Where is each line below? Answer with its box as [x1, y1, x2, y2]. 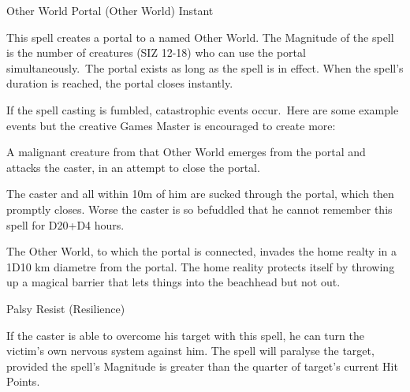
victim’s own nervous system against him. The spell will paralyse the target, [6, 342, 375, 359]
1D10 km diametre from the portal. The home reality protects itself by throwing [6, 258, 395, 274]
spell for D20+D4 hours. [6, 216, 125, 233]
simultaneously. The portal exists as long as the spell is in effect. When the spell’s [6, 59, 404, 76]
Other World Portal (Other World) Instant [6, 2, 214, 18]
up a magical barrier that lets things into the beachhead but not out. [6, 274, 341, 290]
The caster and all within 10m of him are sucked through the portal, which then [6, 185, 394, 202]
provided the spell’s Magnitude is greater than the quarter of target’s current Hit [6, 357, 398, 374]
